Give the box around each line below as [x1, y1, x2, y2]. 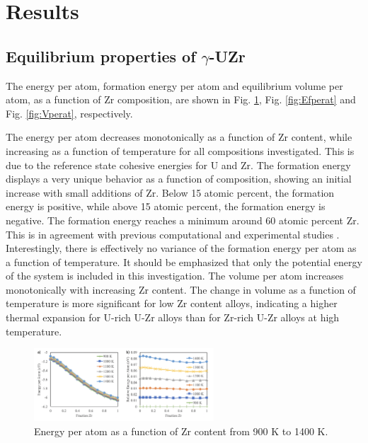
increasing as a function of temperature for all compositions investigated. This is [6, 143, 355, 158]
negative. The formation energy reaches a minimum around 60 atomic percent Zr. [6, 212, 360, 227]
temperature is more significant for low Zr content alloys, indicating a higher [6, 296, 338, 311]
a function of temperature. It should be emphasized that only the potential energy [6, 254, 362, 269]
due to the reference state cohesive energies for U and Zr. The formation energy [6, 157, 351, 172]
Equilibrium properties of [6, 45, 196, 67]
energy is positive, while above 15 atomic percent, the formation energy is [6, 199, 326, 214]
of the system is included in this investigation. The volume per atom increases [6, 268, 344, 283]
